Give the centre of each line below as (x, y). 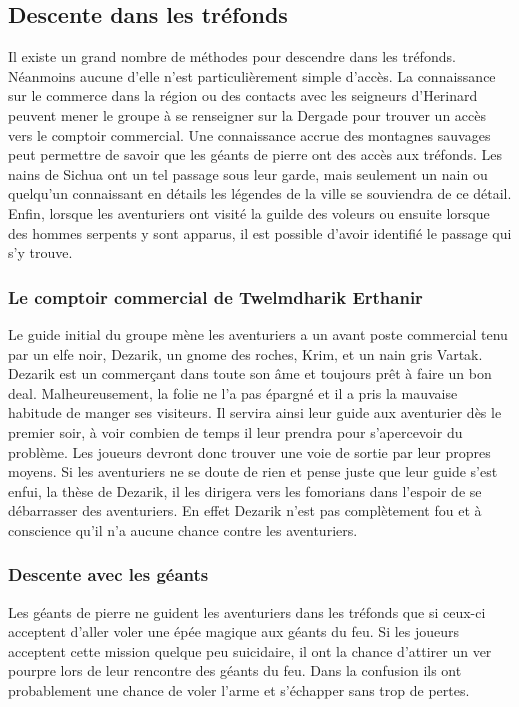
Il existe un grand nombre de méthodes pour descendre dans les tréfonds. (232, 56)
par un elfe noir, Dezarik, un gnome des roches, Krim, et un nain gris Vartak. (245, 353)
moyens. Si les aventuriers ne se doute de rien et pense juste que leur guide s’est (253, 471)
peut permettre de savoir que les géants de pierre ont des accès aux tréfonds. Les (255, 154)
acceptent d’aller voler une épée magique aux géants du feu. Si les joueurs (234, 631)
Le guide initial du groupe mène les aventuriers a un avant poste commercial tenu (258, 333)
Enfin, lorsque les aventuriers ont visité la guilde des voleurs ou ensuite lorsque (249, 212)
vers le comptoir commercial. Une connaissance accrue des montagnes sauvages (249, 134)
